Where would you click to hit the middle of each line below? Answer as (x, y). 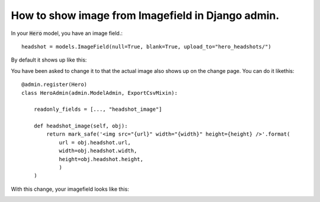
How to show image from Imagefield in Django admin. (145, 15)
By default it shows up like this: (49, 60)
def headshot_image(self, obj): (81, 126)
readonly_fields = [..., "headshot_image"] (98, 109)
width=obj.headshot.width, (98, 151)
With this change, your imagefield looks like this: (70, 189)
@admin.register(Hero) (55, 85)
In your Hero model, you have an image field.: (67, 33)
